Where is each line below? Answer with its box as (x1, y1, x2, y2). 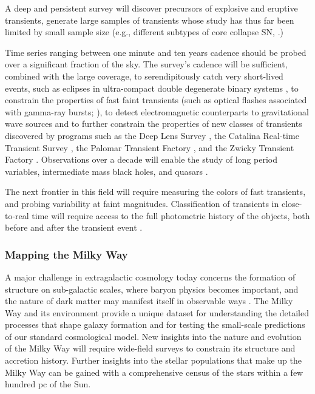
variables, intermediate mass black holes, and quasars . (5, 165, 208, 177)
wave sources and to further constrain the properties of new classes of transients (5, 117, 302, 130)
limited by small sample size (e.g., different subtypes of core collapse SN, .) (5, 25, 283, 38)
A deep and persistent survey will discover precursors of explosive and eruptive (5, 2, 298, 14)
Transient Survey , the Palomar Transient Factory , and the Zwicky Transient (5, 141, 294, 154)
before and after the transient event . (5, 221, 143, 234)
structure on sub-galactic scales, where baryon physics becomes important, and (5, 282, 299, 295)
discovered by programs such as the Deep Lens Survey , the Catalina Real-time (5, 129, 299, 141)
